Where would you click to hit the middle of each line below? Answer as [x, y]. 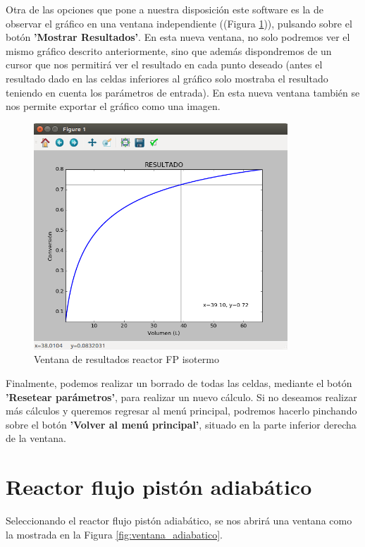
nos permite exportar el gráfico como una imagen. [113, 106]
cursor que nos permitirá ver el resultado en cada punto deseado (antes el [164, 64]
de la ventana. [36, 438]
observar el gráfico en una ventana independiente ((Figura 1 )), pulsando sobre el [179, 23]
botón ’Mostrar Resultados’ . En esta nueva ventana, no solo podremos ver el [178, 37]
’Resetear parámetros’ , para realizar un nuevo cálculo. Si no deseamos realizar [181, 397]
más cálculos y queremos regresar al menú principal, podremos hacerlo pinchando [181, 411]
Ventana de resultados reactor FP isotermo [126, 359]
